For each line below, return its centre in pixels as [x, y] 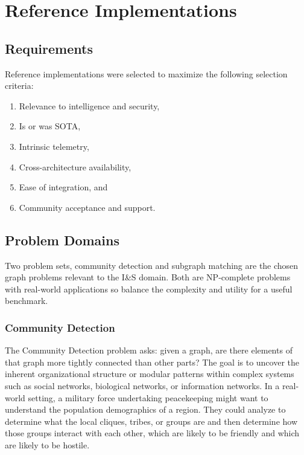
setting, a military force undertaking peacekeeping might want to [148, 397]
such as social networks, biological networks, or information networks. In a [142, 385]
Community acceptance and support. [87, 207]
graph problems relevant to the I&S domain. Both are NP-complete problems [148, 277]
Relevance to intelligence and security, [89, 105]
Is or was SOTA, [50, 126]
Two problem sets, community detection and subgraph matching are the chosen [152, 265]
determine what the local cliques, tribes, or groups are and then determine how [151, 421]
